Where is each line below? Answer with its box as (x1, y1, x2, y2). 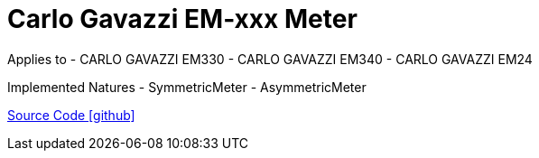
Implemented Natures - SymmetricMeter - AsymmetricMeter (7, 79, 367, 95)
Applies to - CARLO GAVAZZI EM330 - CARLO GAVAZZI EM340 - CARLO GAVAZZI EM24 (7, 51, 533, 67)
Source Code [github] (7, 107, 135, 123)
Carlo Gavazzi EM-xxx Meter (7, 4, 358, 34)
